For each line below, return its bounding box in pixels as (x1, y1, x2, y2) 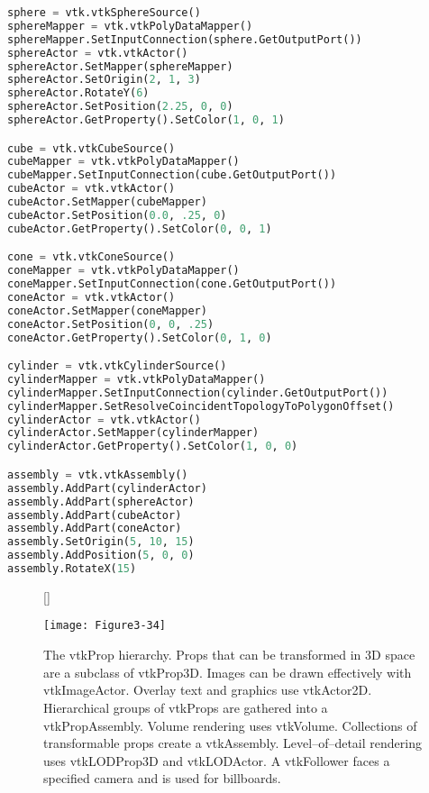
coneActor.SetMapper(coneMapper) (7, 304, 207, 317)
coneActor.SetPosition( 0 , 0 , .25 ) (7, 317, 214, 331)
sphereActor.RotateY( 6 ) (7, 87, 150, 100)
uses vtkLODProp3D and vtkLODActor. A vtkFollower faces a (43, 751, 390, 770)
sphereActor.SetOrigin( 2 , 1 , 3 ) (7, 73, 201, 87)
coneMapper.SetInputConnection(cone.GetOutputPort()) (7, 278, 337, 291)
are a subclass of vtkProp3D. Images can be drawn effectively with (43, 662, 412, 681)
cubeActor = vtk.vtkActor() (7, 182, 176, 196)
